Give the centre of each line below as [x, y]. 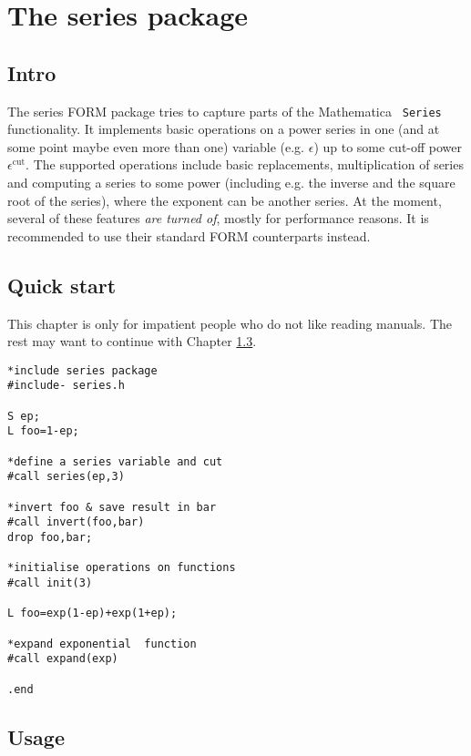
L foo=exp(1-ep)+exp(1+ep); [92, 613]
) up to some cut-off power [388, 146]
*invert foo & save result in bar [112, 507]
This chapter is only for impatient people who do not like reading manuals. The [230, 323]
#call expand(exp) [63, 659]
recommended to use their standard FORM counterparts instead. [189, 235]
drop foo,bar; [50, 537]
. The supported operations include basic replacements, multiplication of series [245, 164]
